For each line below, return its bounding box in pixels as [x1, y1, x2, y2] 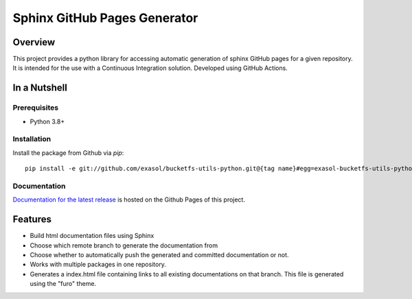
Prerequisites [12, 103, 58, 112]
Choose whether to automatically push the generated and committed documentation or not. [30, 250, 289, 259]
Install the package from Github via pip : [12, 148, 124, 157]
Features [12, 213, 51, 226]
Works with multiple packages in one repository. [30, 261, 166, 269]
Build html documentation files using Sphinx [30, 232, 154, 240]
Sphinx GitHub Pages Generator [12, 10, 198, 25]
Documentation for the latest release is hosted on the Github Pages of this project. [12, 195, 245, 204]
